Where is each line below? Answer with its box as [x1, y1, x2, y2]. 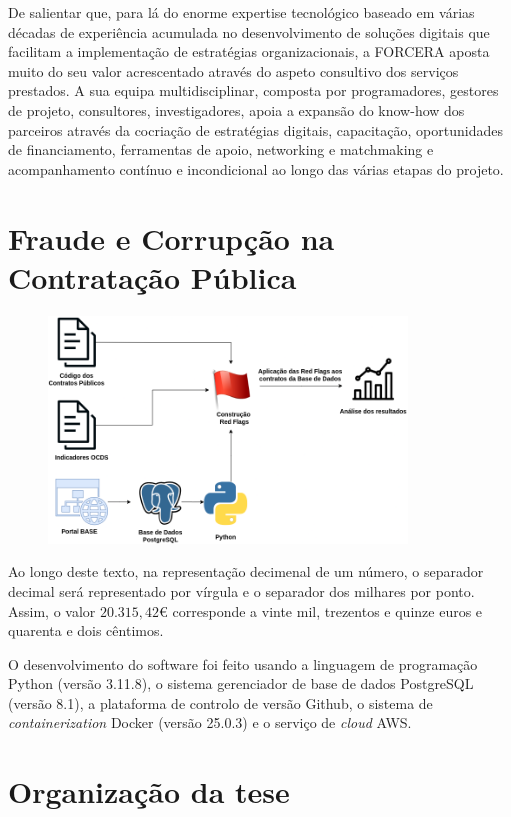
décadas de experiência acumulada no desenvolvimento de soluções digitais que [8, 21, 490, 42]
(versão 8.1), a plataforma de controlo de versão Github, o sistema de [8, 692, 433, 713]
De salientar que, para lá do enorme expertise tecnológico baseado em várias [8, 2, 475, 22]
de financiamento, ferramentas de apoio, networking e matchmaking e [8, 139, 434, 160]
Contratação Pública [8, 256, 297, 297]
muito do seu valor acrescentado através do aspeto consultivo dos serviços [8, 60, 459, 81]
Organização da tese [8, 771, 290, 812]
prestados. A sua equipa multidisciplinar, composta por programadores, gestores [8, 80, 499, 101]
